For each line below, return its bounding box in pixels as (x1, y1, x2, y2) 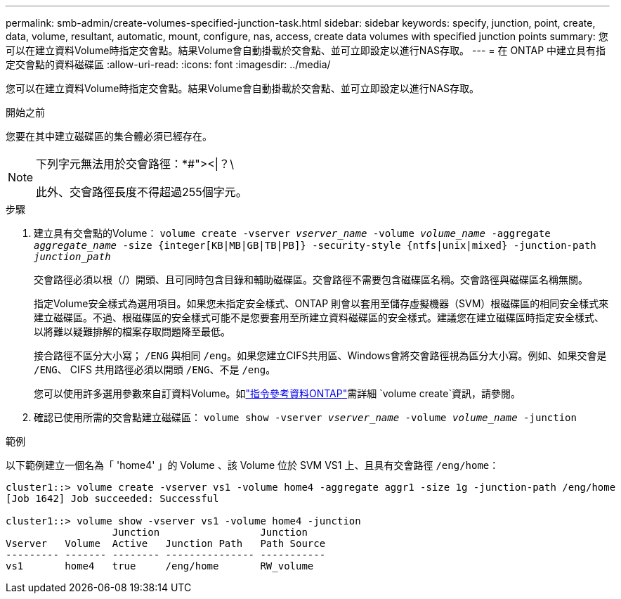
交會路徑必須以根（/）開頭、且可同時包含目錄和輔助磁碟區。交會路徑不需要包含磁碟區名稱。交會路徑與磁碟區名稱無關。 (34, 273, 589, 285)
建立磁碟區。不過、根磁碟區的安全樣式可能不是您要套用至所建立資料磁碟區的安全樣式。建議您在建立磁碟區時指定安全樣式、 (34, 311, 604, 323)
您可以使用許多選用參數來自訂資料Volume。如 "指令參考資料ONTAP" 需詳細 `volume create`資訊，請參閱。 (34, 387, 521, 399)
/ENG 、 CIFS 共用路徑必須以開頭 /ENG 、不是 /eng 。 (34, 363, 276, 375)
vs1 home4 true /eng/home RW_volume (6, 560, 314, 572)
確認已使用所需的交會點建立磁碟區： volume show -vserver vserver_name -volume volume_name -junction (34, 411, 577, 423)
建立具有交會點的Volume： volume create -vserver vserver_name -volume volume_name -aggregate (34, 227, 551, 239)
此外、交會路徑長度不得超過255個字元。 (36, 185, 247, 199)
